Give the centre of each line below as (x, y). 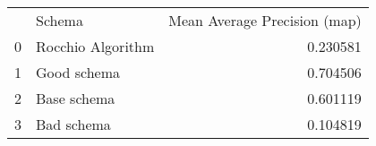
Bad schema (73, 124)
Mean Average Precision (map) (265, 20)
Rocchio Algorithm (95, 46)
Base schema (76, 98)
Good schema (78, 72)
